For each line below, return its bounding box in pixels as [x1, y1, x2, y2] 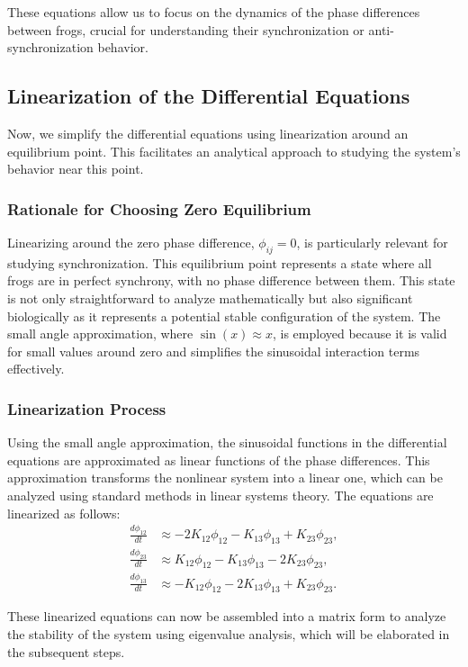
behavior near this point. [7, 159, 144, 178]
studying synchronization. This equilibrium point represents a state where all [7, 253, 432, 272]
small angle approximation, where [7, 324, 193, 343]
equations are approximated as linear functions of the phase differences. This [7, 450, 430, 469]
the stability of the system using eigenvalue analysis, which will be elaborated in [7, 625, 450, 643]
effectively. [7, 359, 65, 378]
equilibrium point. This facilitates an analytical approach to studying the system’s [7, 141, 461, 160]
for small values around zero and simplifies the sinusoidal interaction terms [7, 341, 420, 360]
